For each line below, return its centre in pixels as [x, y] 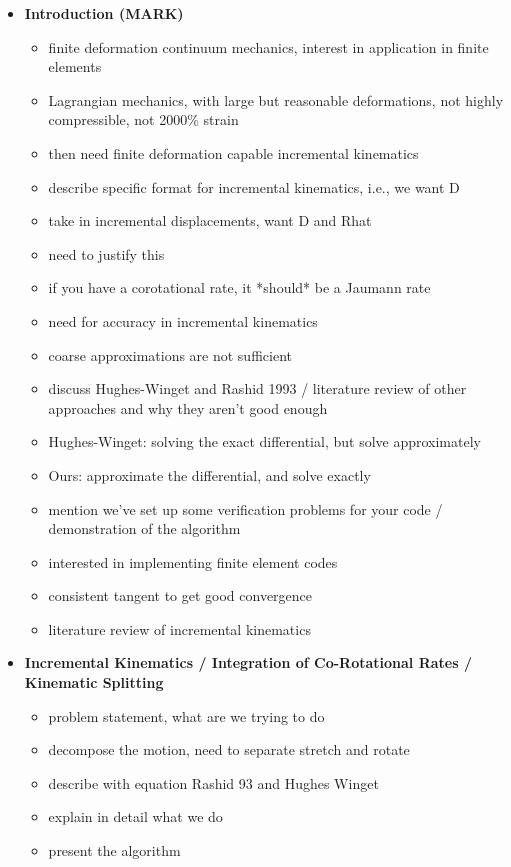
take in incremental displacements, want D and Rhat [210, 220]
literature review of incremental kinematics [179, 628]
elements [75, 66]
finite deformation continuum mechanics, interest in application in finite [268, 46]
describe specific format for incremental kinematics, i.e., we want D [254, 186]
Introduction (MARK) [104, 13]
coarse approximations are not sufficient [170, 354]
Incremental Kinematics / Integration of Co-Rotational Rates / [248, 662]
